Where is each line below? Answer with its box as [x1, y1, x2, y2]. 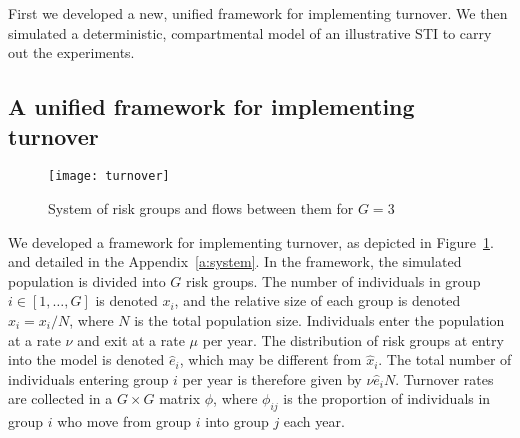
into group [205, 411, 269, 432]
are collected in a [8, 388, 113, 409]
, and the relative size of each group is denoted [174, 290, 461, 311]
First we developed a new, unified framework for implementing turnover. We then [8, 3, 508, 23]
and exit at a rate [77, 329, 185, 350]
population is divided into [8, 270, 166, 291]
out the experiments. [8, 42, 135, 63]
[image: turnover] [48, 169, 170, 184]
